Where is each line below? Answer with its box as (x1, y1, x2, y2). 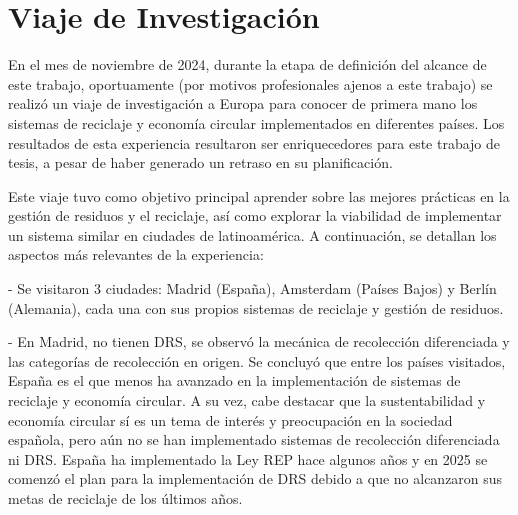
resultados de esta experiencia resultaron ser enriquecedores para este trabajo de (8, 132, 501, 153)
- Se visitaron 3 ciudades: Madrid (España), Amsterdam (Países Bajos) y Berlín (8, 278, 497, 299)
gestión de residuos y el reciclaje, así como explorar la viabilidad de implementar (8, 205, 502, 226)
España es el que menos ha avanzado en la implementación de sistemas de (8, 370, 461, 391)
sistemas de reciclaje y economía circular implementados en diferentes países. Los (8, 112, 505, 133)
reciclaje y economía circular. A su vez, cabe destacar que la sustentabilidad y (8, 390, 486, 411)
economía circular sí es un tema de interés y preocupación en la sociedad (8, 409, 453, 430)
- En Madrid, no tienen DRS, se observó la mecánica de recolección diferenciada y (8, 331, 510, 352)
